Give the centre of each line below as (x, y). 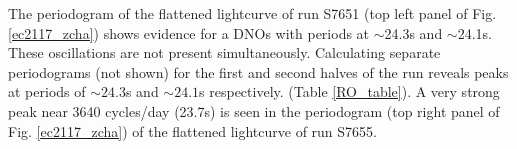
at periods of (47, 91)
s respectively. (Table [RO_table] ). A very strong (349, 91)
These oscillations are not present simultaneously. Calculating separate (224, 52)
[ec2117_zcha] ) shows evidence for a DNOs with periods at (189, 32)
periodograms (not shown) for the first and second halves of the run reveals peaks (258, 71)
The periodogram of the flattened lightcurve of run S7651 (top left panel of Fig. (252, 13)
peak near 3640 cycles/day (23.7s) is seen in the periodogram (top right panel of (254, 110)
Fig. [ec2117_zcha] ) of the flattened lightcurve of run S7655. (192, 130)
